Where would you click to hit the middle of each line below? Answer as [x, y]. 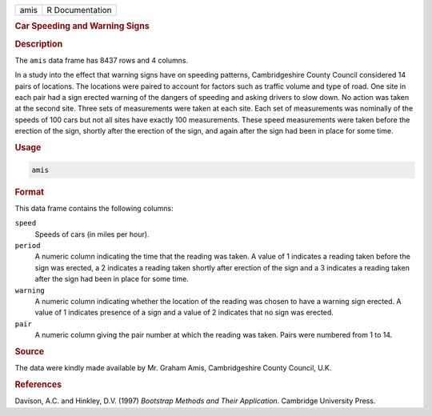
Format [29, 192]
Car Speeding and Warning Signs [82, 26]
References [38, 384]
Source [30, 351]
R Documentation [79, 10]
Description [39, 44]
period [28, 245]
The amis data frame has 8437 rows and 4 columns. [101, 60]
